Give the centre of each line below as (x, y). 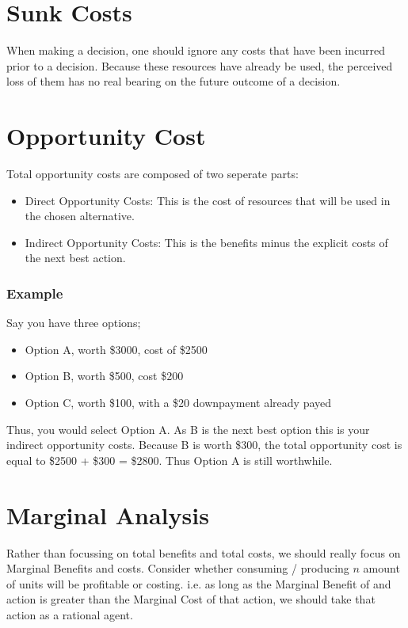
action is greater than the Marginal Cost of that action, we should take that (191, 599)
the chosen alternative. (80, 216)
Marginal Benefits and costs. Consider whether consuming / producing (178, 568)
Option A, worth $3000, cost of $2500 (116, 349)
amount (381, 568)
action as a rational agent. (70, 614)
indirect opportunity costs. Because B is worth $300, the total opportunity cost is (204, 445)
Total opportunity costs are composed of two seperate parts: (153, 174)
